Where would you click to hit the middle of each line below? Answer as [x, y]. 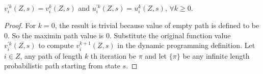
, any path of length [51, 55]
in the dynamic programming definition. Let [186, 45]
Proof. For [20, 25]
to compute [56, 45]
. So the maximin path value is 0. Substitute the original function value [119, 35]
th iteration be [113, 55]
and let [156, 55]
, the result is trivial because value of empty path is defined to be [157, 25]
